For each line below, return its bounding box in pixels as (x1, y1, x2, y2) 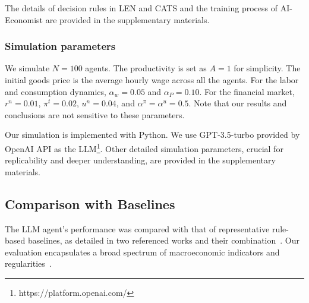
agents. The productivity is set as (85, 62, 207, 74)
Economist (5, 13, 43, 26)
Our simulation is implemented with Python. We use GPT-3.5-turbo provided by (5, 128, 300, 141)
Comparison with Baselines (5, 194, 175, 213)
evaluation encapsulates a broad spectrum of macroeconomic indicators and (5, 245, 280, 258)
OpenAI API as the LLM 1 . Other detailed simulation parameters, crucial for (5, 140, 283, 154)
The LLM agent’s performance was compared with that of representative (5, 222, 270, 235)
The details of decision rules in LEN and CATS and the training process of (5, 2, 278, 14)
